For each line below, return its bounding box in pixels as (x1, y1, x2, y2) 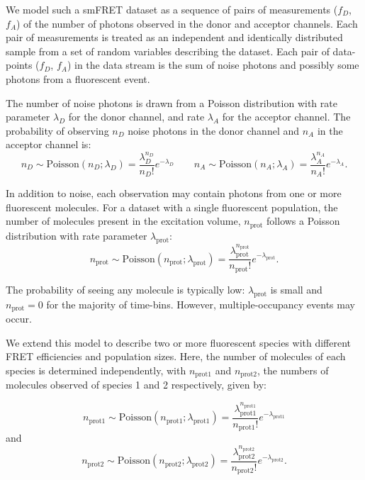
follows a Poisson (266, 213, 340, 228)
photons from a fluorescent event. (6, 71, 150, 86)
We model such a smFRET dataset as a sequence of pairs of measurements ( (6, 2, 338, 16)
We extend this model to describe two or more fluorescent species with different (6, 335, 352, 350)
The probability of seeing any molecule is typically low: (6, 281, 245, 296)
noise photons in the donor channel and (128, 123, 300, 138)
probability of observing (6, 123, 109, 138)
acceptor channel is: (6, 137, 91, 152)
